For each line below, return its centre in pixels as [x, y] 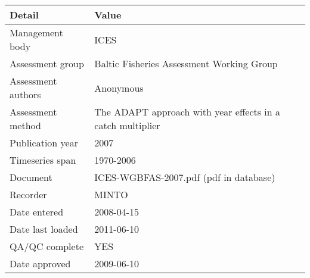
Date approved [40, 263]
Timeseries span [43, 160]
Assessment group [47, 63]
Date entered [37, 212]
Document [31, 177]
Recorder [28, 194]
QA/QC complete [46, 246]
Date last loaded [44, 229]
